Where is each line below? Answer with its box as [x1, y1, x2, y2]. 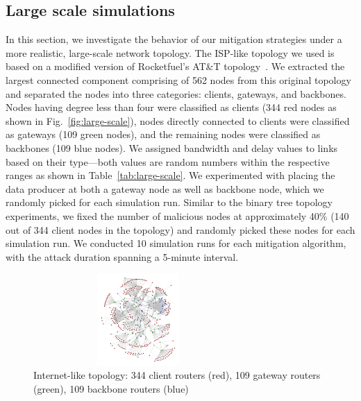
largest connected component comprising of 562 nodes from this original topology [6, 72, 351, 87]
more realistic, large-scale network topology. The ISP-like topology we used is [6, 45, 335, 60]
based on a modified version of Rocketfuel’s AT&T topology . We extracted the [6, 59, 345, 74]
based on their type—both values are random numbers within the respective [6, 154, 330, 169]
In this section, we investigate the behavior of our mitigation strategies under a [6, 32, 342, 46]
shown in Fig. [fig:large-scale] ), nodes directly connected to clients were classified [6, 113, 350, 128]
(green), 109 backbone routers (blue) [33, 381, 189, 395]
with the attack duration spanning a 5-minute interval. [6, 249, 239, 264]
